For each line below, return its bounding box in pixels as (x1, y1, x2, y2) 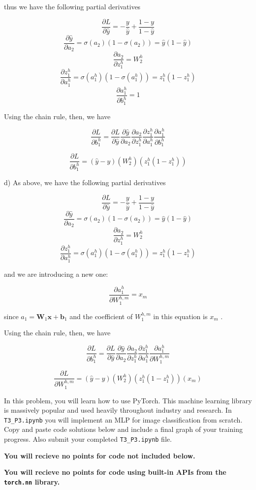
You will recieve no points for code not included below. (4, 450, 195, 460)
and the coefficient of (69, 311, 133, 321)
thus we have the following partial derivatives (4, 1, 141, 11)
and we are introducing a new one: (4, 268, 108, 279)
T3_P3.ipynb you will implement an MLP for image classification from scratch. (4, 414, 243, 425)
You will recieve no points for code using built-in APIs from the (4, 467, 226, 477)
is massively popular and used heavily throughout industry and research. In (4, 405, 232, 415)
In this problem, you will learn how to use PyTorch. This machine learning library (4, 395, 252, 405)
